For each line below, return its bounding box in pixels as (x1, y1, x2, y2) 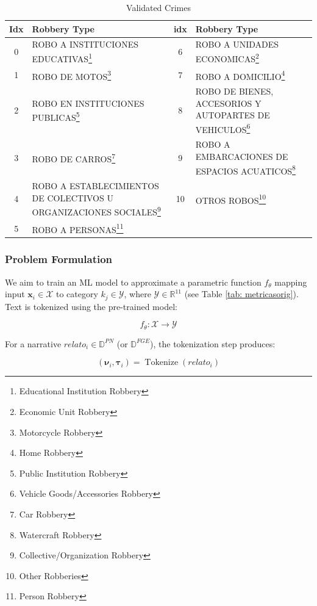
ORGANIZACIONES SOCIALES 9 (32, 204, 161, 218)
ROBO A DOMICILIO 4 (195, 68, 285, 82)
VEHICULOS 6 (195, 121, 251, 135)
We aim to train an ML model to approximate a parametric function (5, 275, 262, 288)
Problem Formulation (5, 251, 113, 267)
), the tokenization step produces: (150, 337, 276, 350)
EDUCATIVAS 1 (32, 51, 92, 65)
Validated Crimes (126, 1, 191, 13)
